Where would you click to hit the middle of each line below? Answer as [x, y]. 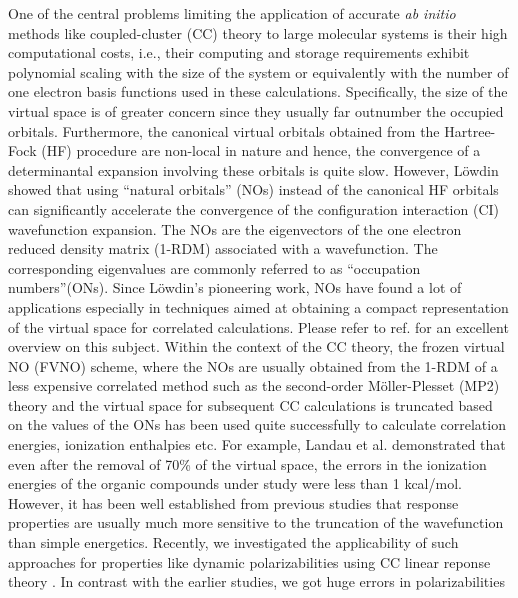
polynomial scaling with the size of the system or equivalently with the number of [258, 71]
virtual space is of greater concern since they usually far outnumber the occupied [256, 110]
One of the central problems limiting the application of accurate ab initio [232, 13]
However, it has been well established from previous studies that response [233, 502]
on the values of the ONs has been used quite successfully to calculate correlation [257, 424]
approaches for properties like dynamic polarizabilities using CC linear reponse [249, 561]
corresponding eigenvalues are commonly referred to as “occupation [214, 267]
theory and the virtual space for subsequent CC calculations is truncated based [250, 404]
